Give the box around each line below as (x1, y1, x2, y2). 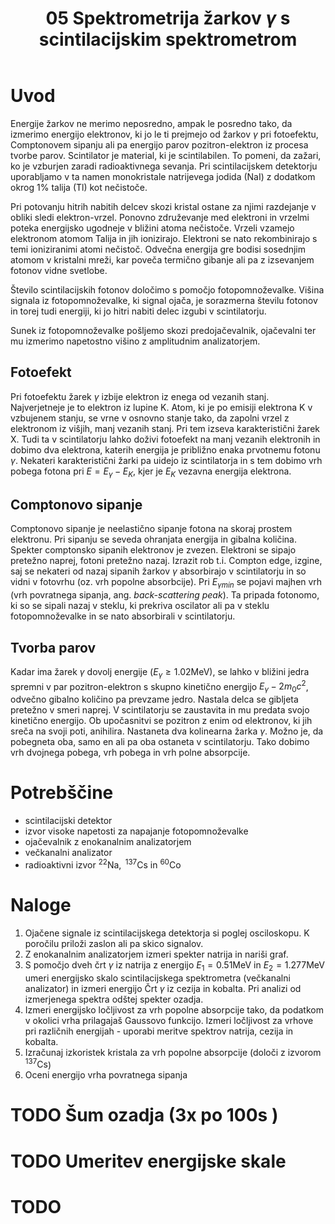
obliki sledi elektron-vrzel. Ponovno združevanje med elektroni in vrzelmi (10, 211, 310, 223)
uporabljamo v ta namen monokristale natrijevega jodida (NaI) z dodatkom (10, 170, 316, 182)
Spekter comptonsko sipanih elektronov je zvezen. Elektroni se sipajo (10, 544, 297, 556)
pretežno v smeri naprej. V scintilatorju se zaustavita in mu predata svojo (10, 704, 310, 716)
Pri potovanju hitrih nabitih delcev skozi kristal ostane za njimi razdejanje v (10, 200, 317, 212)
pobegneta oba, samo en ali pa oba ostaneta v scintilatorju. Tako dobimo (10, 736, 310, 748)
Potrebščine (10, 782, 114, 804)
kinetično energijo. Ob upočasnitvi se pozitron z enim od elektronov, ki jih (10, 715, 313, 727)
